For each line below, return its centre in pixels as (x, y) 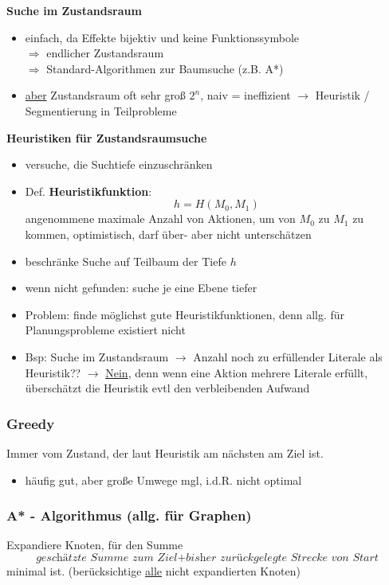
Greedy (31, 423)
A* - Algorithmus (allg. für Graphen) (129, 515)
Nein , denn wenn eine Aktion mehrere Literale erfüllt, (237, 372)
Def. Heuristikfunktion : (88, 191)
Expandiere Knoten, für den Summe (95, 545)
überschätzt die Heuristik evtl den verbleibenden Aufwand (167, 388)
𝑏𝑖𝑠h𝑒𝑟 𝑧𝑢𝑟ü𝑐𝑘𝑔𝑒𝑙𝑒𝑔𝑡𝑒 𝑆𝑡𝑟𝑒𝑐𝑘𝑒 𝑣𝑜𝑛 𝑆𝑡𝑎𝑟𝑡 (282, 558)
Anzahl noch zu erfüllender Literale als (288, 356)
